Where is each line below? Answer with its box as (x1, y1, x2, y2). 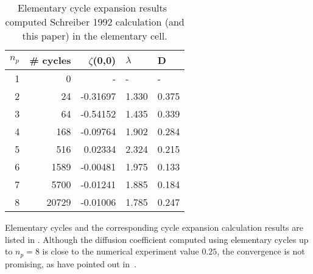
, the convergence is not (217, 245, 305, 258)
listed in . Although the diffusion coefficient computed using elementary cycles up (5, 233, 309, 245)
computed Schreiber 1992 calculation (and (5, 15, 185, 29)
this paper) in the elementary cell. (22, 29, 167, 43)
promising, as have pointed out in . (5, 257, 137, 270)
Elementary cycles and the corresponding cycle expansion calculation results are (5, 221, 303, 233)
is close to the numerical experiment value (42, 245, 199, 258)
